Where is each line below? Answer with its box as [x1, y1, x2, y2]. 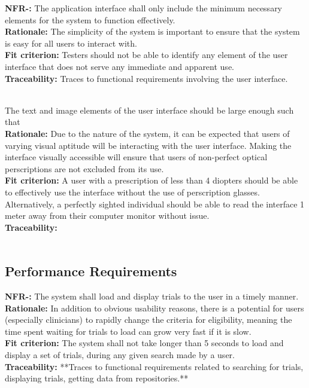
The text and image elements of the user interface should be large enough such [5, 103, 294, 116]
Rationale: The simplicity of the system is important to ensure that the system [5, 25, 300, 38]
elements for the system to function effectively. [5, 13, 175, 26]
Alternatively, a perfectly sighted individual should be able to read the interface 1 [5, 197, 305, 210]
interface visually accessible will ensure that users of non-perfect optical [5, 151, 268, 163]
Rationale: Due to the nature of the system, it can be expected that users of [5, 127, 290, 139]
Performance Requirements [5, 262, 177, 280]
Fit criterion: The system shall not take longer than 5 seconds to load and [5, 337, 284, 349]
